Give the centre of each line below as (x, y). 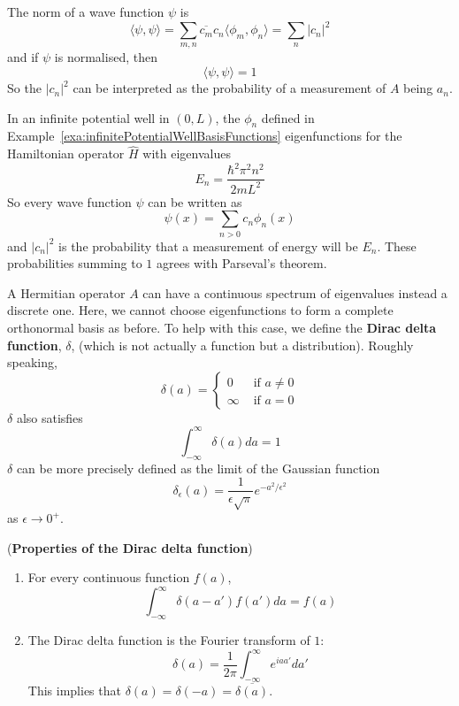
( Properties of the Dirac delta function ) (130, 547)
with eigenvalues (187, 153)
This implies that (74, 691)
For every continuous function (109, 577)
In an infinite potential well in (88, 117)
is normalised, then (106, 57)
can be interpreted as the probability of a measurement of (229, 88)
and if (23, 57)
